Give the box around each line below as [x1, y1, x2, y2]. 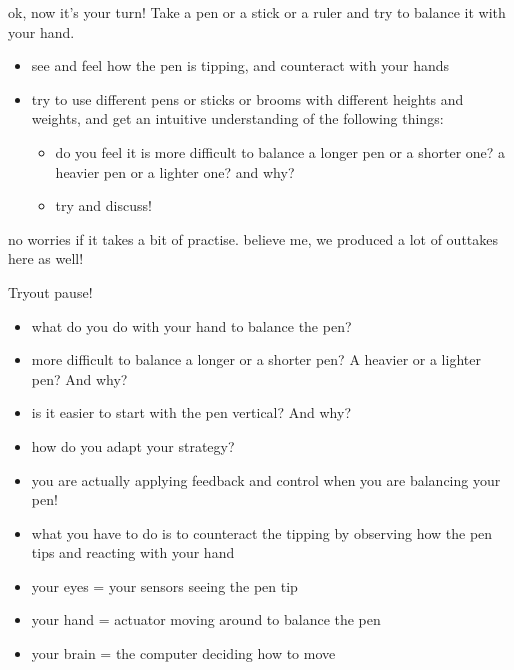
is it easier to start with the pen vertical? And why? [31, 402, 352, 423]
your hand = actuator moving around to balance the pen [31, 609, 381, 630]
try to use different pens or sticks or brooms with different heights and [31, 88, 464, 109]
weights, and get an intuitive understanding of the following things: [31, 108, 444, 129]
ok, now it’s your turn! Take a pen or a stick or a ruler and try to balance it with [8, 2, 506, 22]
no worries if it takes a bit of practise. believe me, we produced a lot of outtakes [8, 228, 499, 249]
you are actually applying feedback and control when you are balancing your [31, 469, 501, 490]
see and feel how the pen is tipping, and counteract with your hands [31, 55, 450, 76]
